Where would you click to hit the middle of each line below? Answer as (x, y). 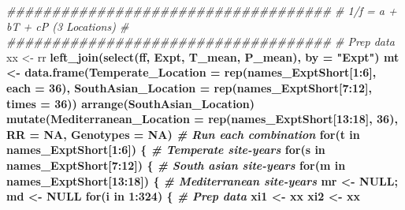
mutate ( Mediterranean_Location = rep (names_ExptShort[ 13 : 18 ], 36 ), (202, 119)
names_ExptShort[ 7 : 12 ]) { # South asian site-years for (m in (176, 165)
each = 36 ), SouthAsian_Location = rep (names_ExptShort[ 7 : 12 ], (189, 87)
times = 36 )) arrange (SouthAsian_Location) (130, 103)
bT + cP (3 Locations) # (68, 26)
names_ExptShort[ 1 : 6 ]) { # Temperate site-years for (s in (166, 150)
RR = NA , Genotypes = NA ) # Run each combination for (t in (183, 134)
